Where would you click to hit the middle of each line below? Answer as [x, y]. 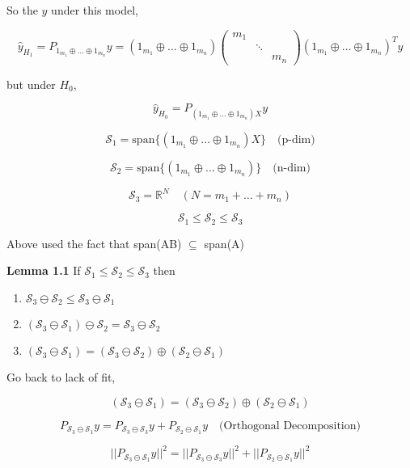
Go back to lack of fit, [61, 377]
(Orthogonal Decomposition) [290, 426]
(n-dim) [292, 168]
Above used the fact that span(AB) [94, 243]
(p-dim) [296, 139]
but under [31, 84]
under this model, [95, 10]
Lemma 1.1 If [44, 270]
